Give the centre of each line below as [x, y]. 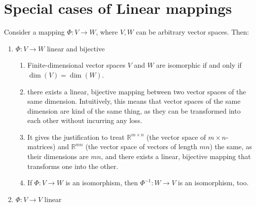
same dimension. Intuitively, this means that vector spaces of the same [134, 101]
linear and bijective [76, 48]
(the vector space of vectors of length [141, 146]
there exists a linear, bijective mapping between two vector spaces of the [137, 91]
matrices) [41, 146]
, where [107, 32]
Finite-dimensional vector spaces [76, 65]
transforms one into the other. [73, 166]
